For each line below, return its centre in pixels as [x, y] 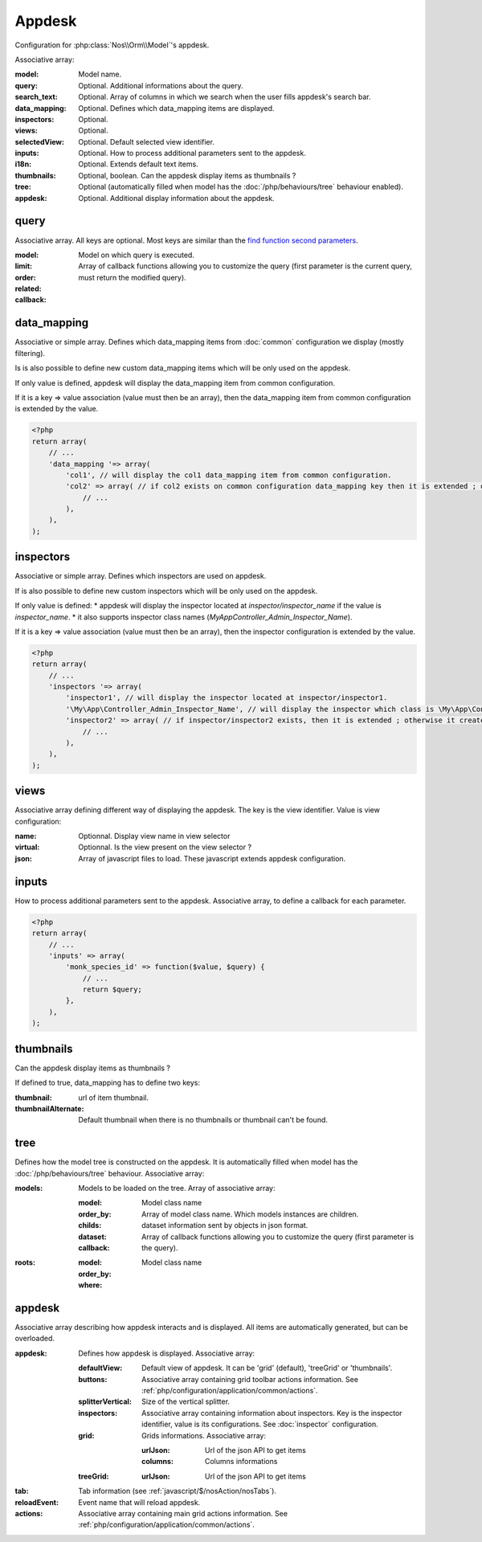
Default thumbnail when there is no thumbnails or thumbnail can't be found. [203, 1120]
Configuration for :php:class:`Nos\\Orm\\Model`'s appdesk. [112, 45]
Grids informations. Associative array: [204, 1435]
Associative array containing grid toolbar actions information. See [250, 1379]
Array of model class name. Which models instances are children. [250, 1214]
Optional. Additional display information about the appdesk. [176, 198]
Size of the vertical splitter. [186, 1401]
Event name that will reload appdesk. [139, 1502]
